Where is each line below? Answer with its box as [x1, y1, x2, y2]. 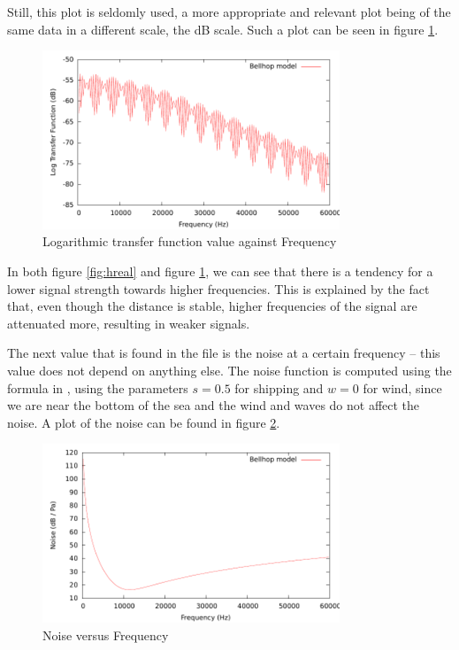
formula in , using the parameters [7, 378, 188, 397]
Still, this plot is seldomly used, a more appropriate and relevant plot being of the [7, 3, 451, 20]
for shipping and [234, 378, 324, 397]
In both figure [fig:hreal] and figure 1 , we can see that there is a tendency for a [7, 261, 433, 280]
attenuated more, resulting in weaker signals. [7, 313, 250, 332]
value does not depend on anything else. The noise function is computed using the [7, 360, 452, 379]
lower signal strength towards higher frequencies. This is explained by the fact [7, 279, 430, 298]
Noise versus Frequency [42, 625, 169, 644]
